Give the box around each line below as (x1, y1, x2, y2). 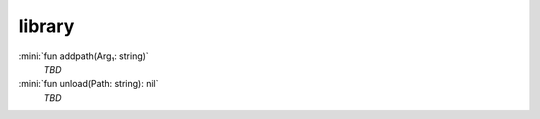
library (18, 15, 75, 37)
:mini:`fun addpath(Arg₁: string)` (18, 50, 149, 62)
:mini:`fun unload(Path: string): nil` (18, 78, 159, 90)
